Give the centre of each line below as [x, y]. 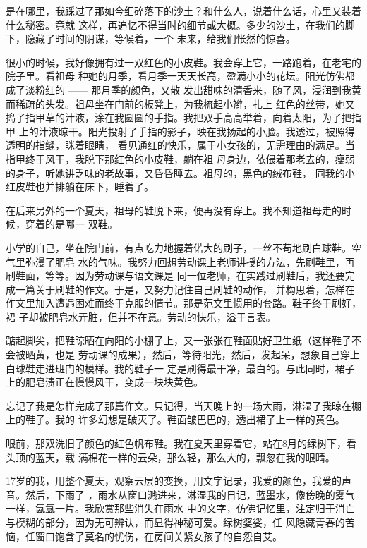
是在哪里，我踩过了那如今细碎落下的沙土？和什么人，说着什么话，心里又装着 [183, 11]
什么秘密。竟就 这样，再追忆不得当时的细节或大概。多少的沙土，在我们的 [175, 24]
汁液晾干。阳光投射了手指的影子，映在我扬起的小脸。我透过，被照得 [197, 131]
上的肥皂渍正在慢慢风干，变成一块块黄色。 [104, 382]
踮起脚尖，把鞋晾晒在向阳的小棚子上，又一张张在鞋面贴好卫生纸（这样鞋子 [179, 340]
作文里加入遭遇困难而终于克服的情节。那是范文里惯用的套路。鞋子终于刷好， [183, 303]
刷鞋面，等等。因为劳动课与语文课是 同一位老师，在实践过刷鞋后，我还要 [175, 275]
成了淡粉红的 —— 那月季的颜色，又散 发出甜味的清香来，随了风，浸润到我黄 [183, 89]
